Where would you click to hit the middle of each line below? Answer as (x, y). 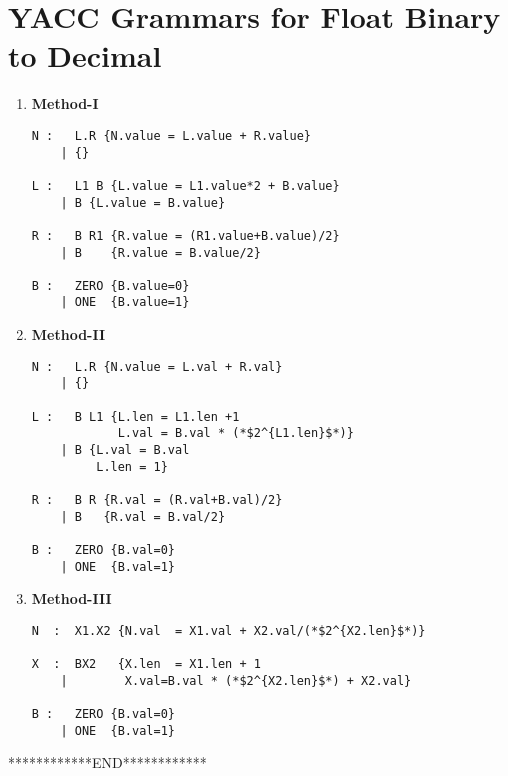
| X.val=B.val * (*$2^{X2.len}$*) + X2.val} (236, 680)
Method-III (71, 598)
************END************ (107, 762)
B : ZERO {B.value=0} (110, 285)
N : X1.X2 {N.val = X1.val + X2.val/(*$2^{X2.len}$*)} (228, 630)
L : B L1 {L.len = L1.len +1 (135, 416)
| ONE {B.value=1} (125, 302)
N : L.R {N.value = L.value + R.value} (171, 135)
